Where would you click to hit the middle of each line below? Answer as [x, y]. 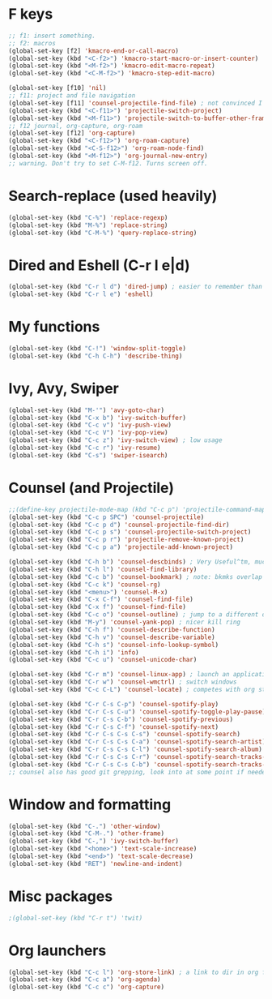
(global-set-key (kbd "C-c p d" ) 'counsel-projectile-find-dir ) [119, 525]
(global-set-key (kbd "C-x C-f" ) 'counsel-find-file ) [101, 600]
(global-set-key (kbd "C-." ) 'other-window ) [85, 826]
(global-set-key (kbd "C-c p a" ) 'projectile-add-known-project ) [121, 547]
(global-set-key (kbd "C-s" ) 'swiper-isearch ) [88, 455]
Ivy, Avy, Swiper [64, 388]
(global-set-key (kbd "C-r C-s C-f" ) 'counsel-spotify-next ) [114, 727]
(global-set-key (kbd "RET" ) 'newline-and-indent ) [96, 864]
